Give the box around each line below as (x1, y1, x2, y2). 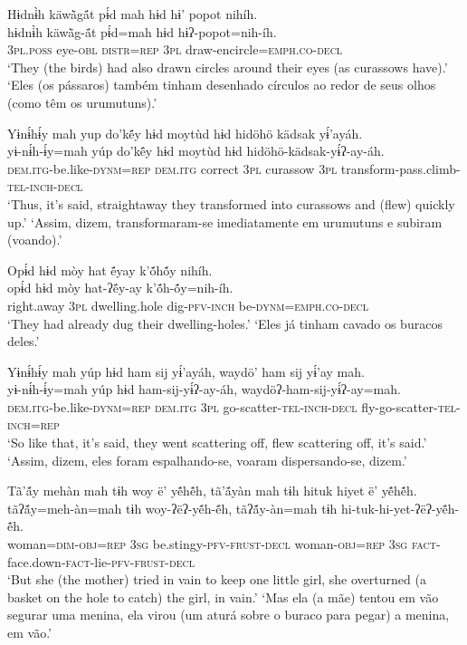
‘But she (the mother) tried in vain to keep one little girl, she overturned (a (7, 570, 426, 589)
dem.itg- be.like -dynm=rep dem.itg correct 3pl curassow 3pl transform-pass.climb (7, 159, 456, 178)
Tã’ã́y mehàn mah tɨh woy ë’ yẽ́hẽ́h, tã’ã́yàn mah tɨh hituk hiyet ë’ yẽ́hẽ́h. (7, 481, 417, 500)
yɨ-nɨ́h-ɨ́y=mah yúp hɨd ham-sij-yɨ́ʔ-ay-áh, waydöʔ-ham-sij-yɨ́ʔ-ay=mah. (7, 380, 401, 399)
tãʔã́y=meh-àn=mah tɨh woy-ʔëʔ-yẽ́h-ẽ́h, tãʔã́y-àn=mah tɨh (7, 498, 338, 517)
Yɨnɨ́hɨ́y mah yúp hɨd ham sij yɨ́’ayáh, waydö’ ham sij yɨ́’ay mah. (7, 361, 365, 380)
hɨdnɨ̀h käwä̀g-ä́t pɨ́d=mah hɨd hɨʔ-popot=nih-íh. (7, 22, 277, 41)
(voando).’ (7, 230, 62, 249)
